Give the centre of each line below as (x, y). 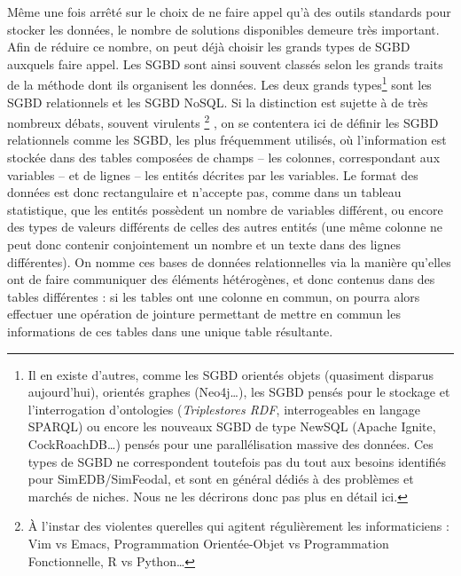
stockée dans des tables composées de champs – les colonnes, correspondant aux (224, 158)
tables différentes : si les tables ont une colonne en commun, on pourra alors (214, 296)
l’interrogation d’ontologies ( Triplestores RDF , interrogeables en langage (224, 409)
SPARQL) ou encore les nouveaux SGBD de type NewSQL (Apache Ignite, (232, 426)
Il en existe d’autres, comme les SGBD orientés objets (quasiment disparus (231, 374)
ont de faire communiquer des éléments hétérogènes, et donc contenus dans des (221, 279)
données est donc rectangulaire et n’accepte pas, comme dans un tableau (204, 192)
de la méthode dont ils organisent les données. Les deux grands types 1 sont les (219, 83)
